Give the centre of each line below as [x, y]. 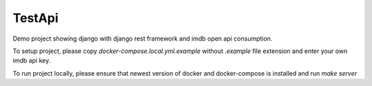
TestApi [35, 18]
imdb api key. [32, 61]
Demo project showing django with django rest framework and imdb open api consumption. [143, 39]
